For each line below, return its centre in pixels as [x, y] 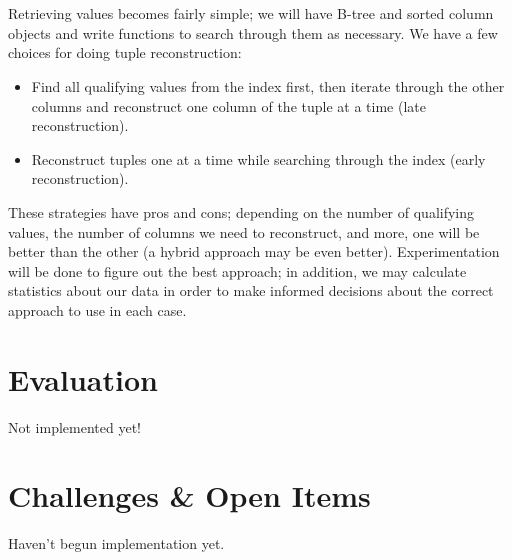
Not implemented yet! [74, 426]
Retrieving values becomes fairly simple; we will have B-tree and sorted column [251, 13]
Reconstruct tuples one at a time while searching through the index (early [258, 158]
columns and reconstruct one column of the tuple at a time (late [228, 105]
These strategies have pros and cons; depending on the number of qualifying [241, 211]
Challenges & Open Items [189, 495]
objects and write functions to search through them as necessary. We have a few [253, 32]
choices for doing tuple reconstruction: [125, 52]
